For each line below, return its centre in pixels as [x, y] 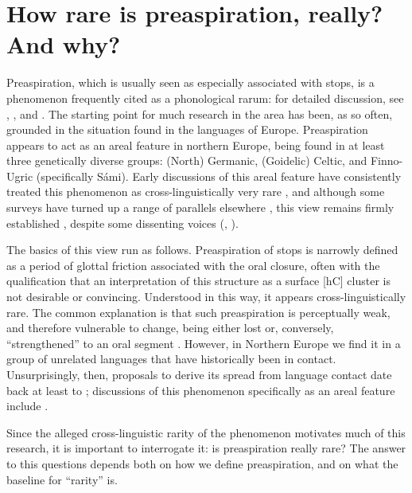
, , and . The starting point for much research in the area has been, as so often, [200, 113]
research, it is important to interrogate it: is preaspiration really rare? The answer [206, 448]
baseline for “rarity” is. [62, 479]
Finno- [387, 160]
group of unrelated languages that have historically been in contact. [171, 359]
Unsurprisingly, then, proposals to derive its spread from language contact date [199, 374]
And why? [64, 44]
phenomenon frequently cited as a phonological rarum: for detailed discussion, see [205, 98]
